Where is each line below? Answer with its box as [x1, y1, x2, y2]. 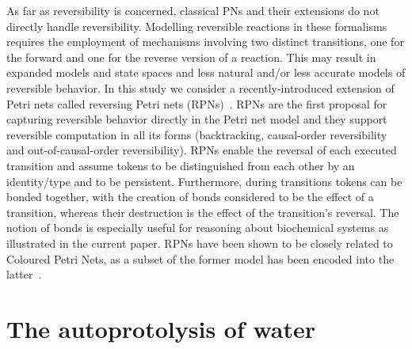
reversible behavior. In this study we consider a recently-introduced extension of [6, 79, 395, 96]
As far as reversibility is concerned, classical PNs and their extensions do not [6, 2, 380, 18]
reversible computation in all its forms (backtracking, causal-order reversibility [6, 126, 387, 142]
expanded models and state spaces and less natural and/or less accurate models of [6, 64, 406, 81]
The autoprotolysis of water [6, 312, 316, 344]
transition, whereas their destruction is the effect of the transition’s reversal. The [6, 203, 399, 220]
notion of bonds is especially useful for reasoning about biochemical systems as [6, 219, 389, 236]
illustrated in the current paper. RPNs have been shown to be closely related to [6, 234, 393, 251]
